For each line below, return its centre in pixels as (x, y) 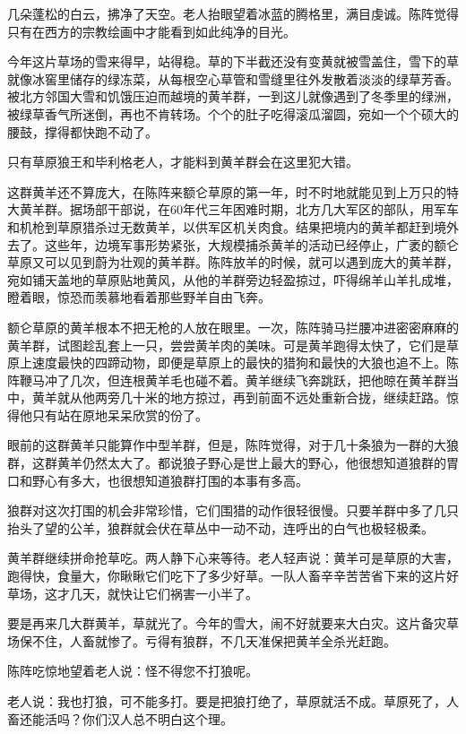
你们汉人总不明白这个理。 (157, 718)
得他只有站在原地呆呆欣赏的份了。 (108, 414)
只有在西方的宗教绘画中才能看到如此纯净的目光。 (151, 31)
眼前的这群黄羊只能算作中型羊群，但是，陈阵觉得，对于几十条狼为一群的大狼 (233, 445)
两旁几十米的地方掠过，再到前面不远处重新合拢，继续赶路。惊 (276, 397)
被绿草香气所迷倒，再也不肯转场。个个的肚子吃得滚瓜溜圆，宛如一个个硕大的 (233, 113)
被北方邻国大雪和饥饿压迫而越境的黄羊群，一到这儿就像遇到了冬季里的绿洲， (233, 96)
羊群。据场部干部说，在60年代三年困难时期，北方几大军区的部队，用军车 (245, 209)
